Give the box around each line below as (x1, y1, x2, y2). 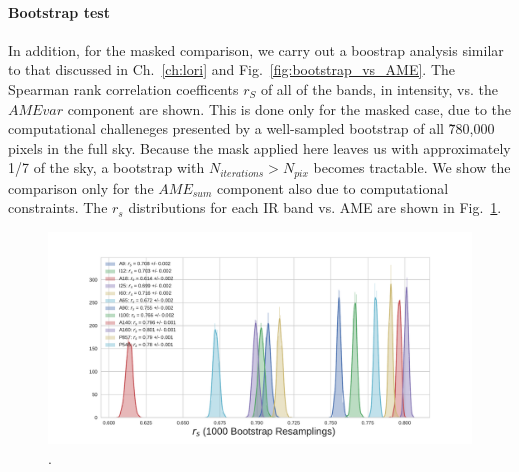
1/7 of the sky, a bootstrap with (8, 157, 205, 178)
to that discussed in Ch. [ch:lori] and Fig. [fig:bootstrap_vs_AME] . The (8, 59, 456, 80)
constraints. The (8, 197, 108, 218)
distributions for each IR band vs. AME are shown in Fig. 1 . (128, 197, 502, 218)
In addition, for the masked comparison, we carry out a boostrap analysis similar (8, 39, 504, 60)
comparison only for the (8, 177, 154, 198)
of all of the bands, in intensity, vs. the (260, 78, 499, 99)
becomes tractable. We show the (313, 157, 511, 178)
